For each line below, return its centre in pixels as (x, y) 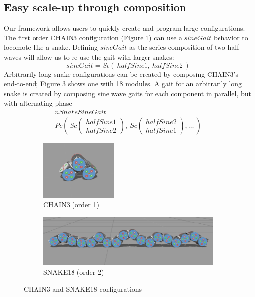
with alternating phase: (39, 103)
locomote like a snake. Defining (51, 47)
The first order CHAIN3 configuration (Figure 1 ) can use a (93, 37)
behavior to (231, 37)
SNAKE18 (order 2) (74, 272)
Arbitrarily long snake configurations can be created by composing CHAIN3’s (121, 74)
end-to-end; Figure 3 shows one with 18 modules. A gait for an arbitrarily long (123, 84)
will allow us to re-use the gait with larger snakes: (99, 56)
